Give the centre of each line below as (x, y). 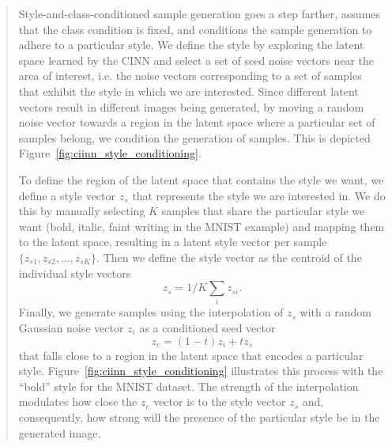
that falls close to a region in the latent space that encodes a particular (191, 355)
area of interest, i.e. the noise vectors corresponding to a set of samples (190, 76)
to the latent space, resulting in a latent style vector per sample (173, 242)
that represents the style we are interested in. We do (259, 195)
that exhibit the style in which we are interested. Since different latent (188, 91)
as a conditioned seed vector (207, 328)
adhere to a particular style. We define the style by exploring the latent (191, 45)
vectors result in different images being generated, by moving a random (191, 106)
